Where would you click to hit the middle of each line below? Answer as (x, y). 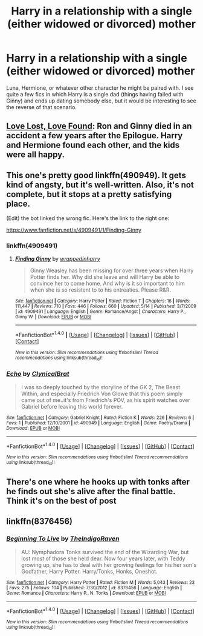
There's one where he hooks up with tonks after (98, 482)
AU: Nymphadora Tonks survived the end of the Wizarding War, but (105, 552)
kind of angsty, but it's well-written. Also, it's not (100, 185)
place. (18, 203)
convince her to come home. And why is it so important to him (108, 284)
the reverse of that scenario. (42, 107)
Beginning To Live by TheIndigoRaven (63, 539)
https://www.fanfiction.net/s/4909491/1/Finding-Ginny (74, 230)
